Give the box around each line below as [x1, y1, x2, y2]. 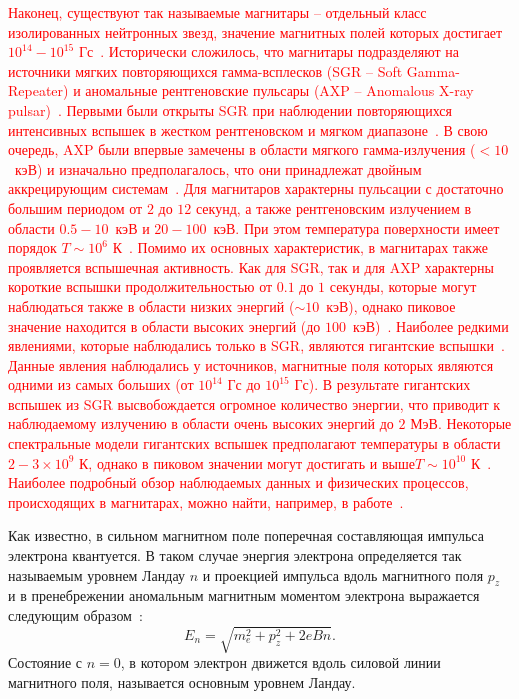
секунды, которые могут [329, 276, 477, 297]
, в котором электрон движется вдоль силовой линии [120, 652, 441, 673]
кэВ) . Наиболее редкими [353, 315, 509, 336]
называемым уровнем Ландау [8, 564, 185, 585]
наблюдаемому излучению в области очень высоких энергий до [8, 413, 394, 434]
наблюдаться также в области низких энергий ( [8, 295, 295, 316]
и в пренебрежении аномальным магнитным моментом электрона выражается [8, 585, 480, 606]
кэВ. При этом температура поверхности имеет [213, 217, 500, 238]
